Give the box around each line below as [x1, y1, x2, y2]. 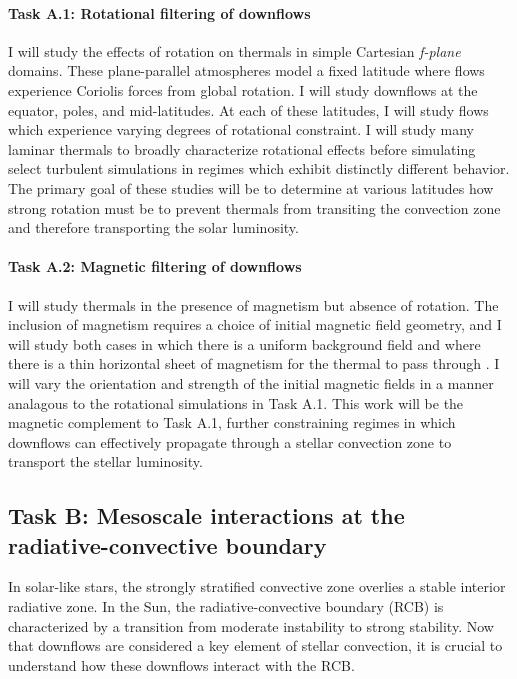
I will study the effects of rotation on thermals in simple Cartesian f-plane [8, 40, 461, 61]
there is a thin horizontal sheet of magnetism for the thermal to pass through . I [8, 353, 500, 374]
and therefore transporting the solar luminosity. [8, 217, 299, 238]
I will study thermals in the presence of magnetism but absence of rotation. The [8, 294, 499, 315]
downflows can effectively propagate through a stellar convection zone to [8, 431, 452, 452]
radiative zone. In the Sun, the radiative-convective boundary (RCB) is [8, 596, 444, 617]
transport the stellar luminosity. [8, 451, 203, 472]
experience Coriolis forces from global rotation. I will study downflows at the [8, 79, 478, 100]
